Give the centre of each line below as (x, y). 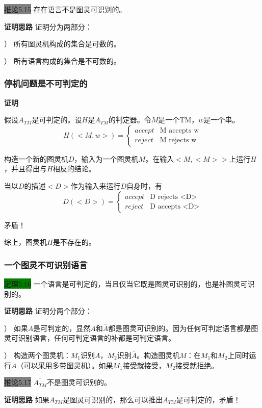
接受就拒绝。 (197, 365)
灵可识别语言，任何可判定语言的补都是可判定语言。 (90, 338)
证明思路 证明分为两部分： (48, 26)
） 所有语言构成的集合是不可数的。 (62, 60)
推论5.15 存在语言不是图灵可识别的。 (65, 9)
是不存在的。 (74, 242)
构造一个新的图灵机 (36, 158)
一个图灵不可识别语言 (46, 264)
